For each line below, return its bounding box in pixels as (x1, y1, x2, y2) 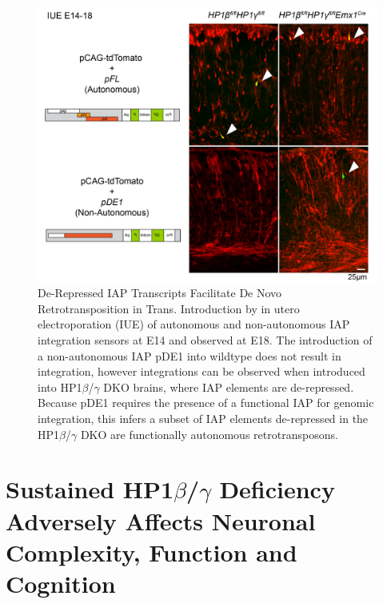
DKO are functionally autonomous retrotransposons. (80, 425, 338, 442)
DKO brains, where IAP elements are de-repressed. (103, 378, 354, 395)
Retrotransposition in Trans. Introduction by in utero (38, 300, 300, 316)
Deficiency (219, 473, 335, 505)
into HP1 (38, 378, 82, 395)
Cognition (6, 566, 116, 599)
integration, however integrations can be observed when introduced (38, 363, 365, 380)
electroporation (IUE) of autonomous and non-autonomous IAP (38, 316, 350, 332)
